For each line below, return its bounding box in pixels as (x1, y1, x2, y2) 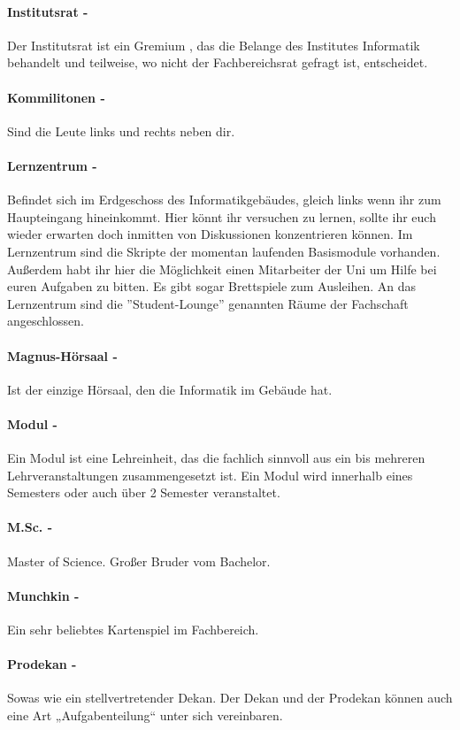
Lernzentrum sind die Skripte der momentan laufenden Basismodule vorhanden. (7, 242, 441, 260)
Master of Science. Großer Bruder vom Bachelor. (7, 551, 271, 570)
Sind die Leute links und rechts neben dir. (7, 121, 235, 140)
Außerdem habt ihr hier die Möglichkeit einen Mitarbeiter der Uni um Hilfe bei (7, 259, 437, 278)
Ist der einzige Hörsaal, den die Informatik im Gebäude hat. (7, 380, 333, 398)
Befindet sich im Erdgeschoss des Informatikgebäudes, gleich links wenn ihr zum (7, 190, 441, 209)
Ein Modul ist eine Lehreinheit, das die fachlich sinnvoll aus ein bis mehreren (7, 449, 425, 467)
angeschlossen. (7, 311, 84, 330)
